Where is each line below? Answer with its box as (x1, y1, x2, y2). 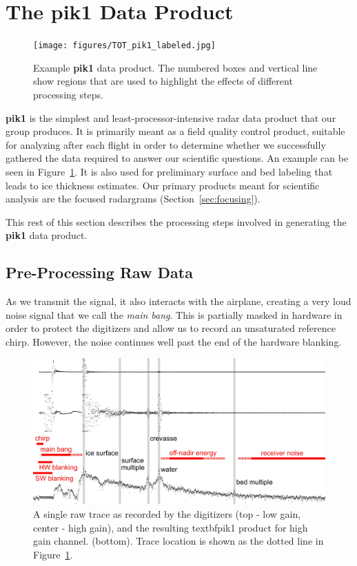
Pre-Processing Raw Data (6, 262, 193, 283)
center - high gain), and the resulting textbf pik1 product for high (33, 520, 308, 534)
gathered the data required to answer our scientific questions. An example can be (6, 151, 349, 165)
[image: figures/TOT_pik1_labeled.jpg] (33, 41, 216, 51)
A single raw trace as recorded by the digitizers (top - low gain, (33, 507, 301, 521)
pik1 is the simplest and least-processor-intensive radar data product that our (6, 110, 336, 125)
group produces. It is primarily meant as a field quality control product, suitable (6, 124, 345, 138)
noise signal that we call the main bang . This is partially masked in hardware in (6, 307, 343, 322)
